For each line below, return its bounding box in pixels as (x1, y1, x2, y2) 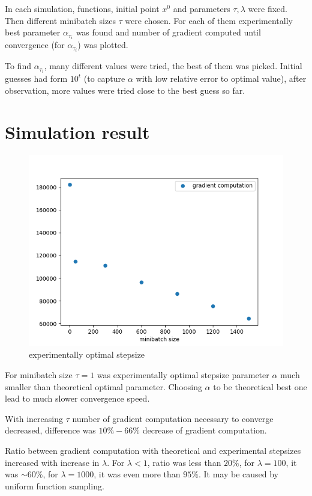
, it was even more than (94, 468, 181, 480)
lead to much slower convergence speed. (5, 392, 150, 405)
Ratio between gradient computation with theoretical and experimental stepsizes (5, 444, 301, 456)
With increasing (5, 412, 63, 424)
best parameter (5, 26, 61, 38)
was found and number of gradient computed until (76, 26, 261, 38)
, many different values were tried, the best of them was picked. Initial (44, 60, 302, 72)
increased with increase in (5, 456, 100, 468)
